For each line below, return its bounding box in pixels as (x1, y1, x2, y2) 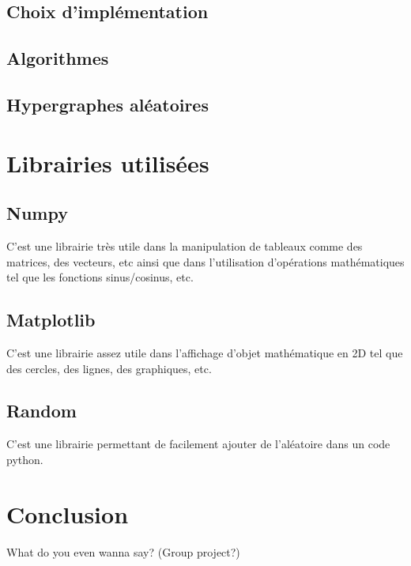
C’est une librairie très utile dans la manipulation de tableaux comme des (6, 237, 363, 254)
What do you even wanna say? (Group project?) (6, 543, 240, 560)
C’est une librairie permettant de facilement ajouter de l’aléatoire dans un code (6, 436, 390, 452)
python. (6, 451, 43, 467)
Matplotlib (6, 308, 96, 332)
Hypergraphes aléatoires (6, 92, 209, 116)
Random (6, 398, 77, 423)
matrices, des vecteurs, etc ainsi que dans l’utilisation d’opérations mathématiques (6, 253, 405, 270)
